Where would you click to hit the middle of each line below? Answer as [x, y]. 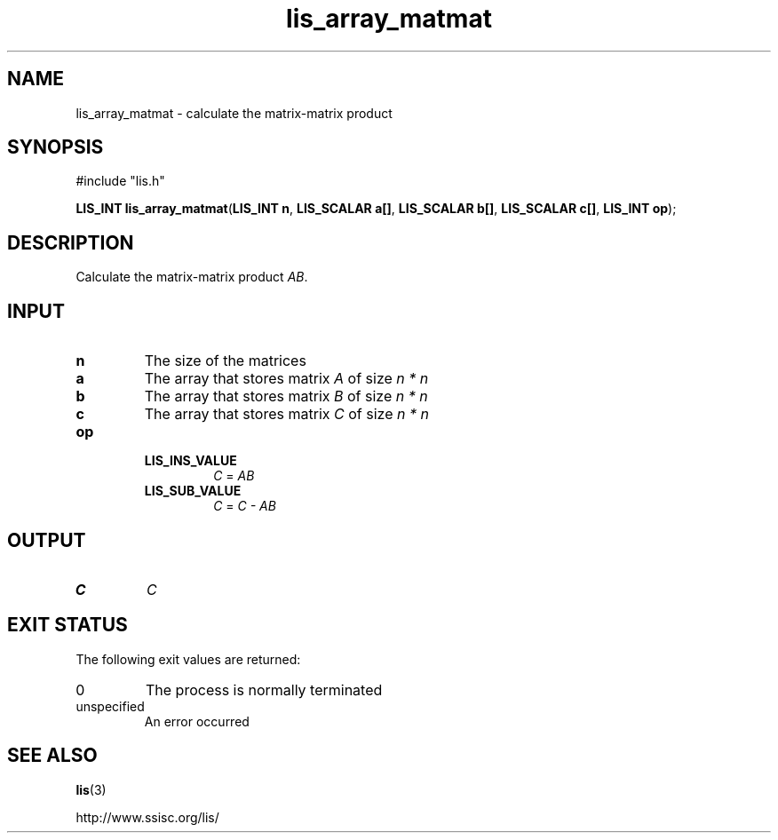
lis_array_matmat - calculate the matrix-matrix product [234, 113]
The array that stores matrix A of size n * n [286, 379]
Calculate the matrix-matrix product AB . [192, 277]
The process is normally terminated [264, 689]
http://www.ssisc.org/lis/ [147, 817]
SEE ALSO [52, 756]
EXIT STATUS [67, 625]
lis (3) [91, 789]
